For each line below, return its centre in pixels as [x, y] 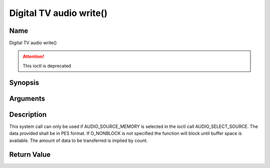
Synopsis [24, 82]
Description [28, 114]
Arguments [27, 98]
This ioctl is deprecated [47, 65]
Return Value [30, 155]
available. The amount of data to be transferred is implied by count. [78, 140]
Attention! [33, 56]
